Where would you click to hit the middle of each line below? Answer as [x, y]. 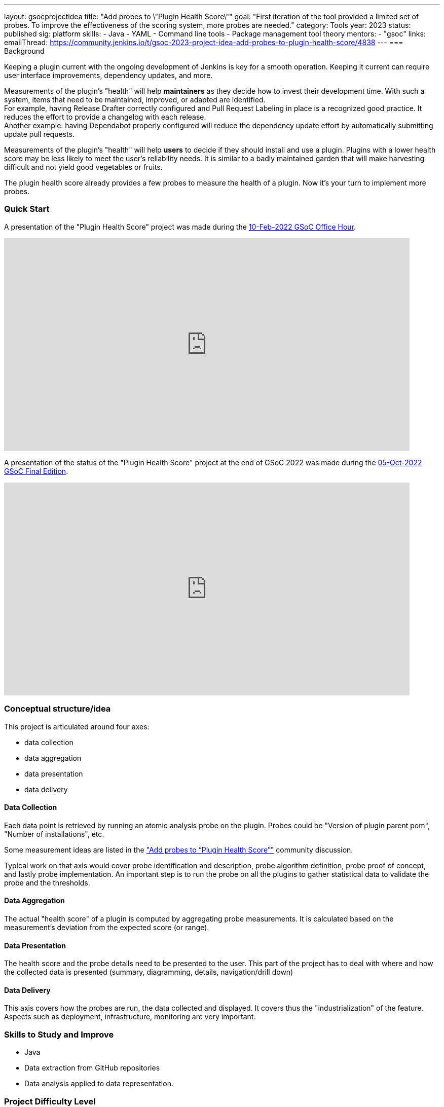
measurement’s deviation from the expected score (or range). [107, 927]
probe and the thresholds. [47, 882]
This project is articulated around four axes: [77, 726]
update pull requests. [39, 134]
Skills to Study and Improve [59, 1034]
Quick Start [27, 209]
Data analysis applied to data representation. [99, 1084]
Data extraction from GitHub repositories [92, 1068]
